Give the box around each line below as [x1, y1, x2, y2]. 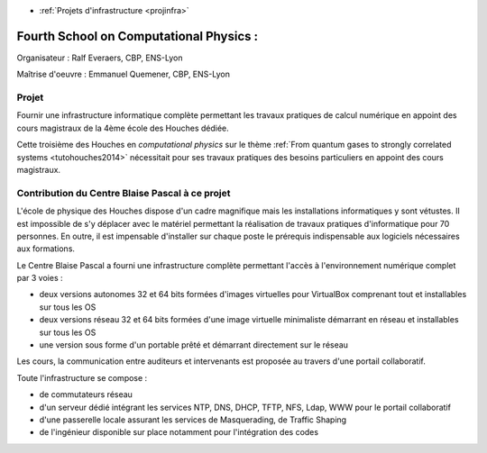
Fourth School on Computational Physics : [16, 28, 259, 44]
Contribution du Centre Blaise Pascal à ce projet [16, 186, 231, 199]
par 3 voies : [16, 273, 63, 284]
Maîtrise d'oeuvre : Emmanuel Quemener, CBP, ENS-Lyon [16, 68, 230, 80]
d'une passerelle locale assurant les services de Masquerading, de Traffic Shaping [39, 414, 347, 425]
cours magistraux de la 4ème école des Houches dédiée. [16, 122, 229, 133]
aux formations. [16, 243, 76, 254]
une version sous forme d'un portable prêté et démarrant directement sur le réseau [39, 340, 349, 350]
